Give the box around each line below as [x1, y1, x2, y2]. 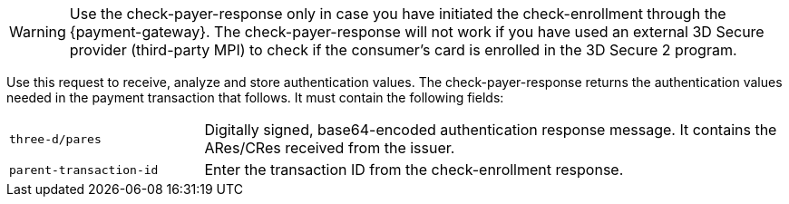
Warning [9, 23, 66, 41]
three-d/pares [9, 131, 102, 146]
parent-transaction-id [9, 162, 159, 177]
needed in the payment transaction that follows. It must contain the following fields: [6, 90, 504, 105]
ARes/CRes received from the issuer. [204, 139, 455, 157]
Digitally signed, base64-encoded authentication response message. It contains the [204, 121, 777, 139]
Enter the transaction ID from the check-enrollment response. [204, 160, 624, 179]
